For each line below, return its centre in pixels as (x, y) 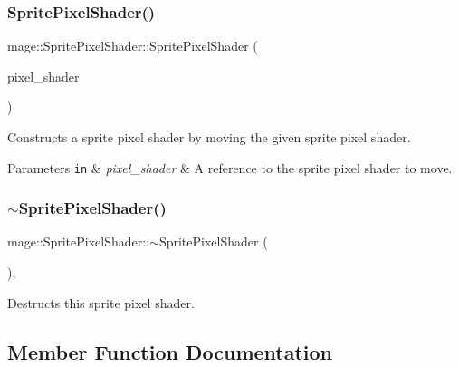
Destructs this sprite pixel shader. (101, 302)
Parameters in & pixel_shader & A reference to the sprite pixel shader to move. (230, 167)
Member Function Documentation (170, 351)
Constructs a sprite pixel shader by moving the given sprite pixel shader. (209, 137)
